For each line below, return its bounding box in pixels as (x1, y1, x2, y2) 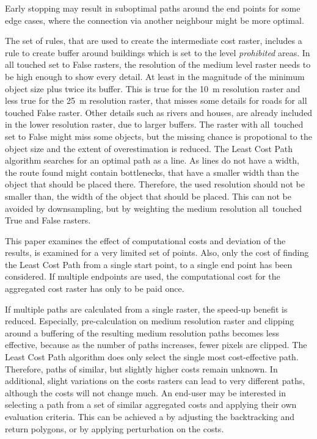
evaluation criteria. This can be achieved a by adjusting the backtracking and (5, 410, 294, 423)
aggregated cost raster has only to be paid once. (5, 282, 184, 295)
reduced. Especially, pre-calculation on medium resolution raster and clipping (5, 314, 294, 327)
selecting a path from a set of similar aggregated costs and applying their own (5, 398, 297, 411)
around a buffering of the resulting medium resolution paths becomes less (5, 326, 280, 339)
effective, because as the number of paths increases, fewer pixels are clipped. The (5, 338, 307, 351)
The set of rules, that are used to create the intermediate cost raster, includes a (5, 34, 302, 47)
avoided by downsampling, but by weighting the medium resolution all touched (5, 201, 302, 214)
